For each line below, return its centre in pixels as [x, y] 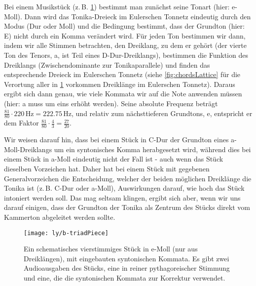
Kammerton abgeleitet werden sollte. [60, 217]
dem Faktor [21, 123]
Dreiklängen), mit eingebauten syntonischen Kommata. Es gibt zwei [127, 258]
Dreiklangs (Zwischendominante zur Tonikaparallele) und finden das [107, 64]
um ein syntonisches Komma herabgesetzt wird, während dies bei [152, 149]
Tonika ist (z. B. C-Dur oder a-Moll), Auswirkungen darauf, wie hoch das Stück [124, 188]
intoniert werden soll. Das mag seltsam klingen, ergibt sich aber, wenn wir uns [122, 197]
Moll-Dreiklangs [28, 149]
